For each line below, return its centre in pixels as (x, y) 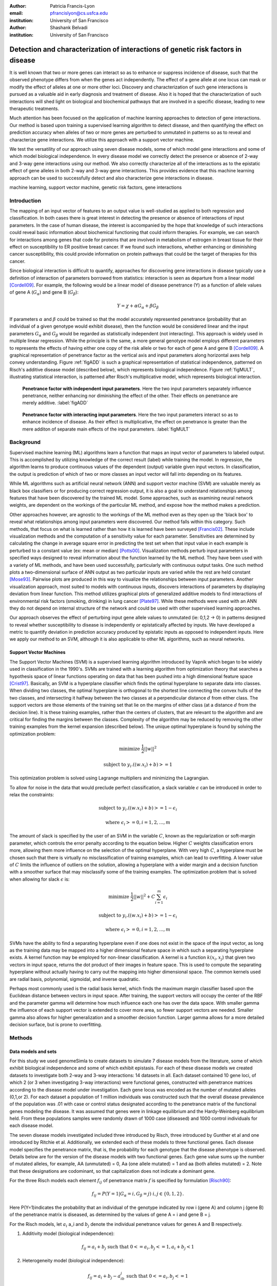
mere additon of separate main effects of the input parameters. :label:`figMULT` (106, 429)
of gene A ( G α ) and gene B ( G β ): (44, 293)
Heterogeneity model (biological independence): (74, 1260)
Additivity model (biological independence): (68, 1234)
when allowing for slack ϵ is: (39, 879)
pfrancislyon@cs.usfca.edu (79, 13)
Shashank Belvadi (69, 28)
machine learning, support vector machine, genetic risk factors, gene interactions (96, 187)
